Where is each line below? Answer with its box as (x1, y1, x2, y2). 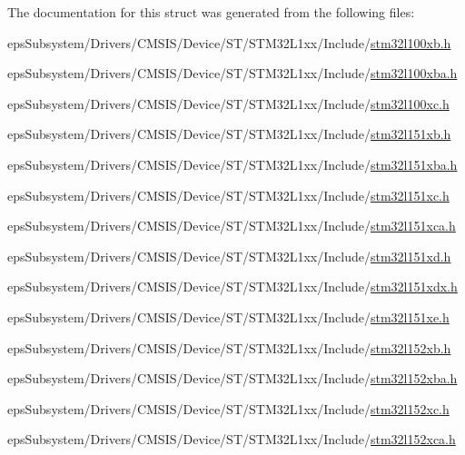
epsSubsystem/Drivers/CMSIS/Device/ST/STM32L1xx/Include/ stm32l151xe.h (7, 307, 450, 326)
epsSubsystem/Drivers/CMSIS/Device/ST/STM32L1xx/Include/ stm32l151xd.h (7, 246, 451, 265)
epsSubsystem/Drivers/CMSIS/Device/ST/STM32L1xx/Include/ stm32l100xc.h (7, 94, 450, 113)
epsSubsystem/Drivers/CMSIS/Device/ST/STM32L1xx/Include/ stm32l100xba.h (7, 64, 458, 83)
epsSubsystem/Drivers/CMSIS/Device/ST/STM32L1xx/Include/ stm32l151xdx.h (7, 277, 458, 296)
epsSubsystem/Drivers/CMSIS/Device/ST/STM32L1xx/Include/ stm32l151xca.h (7, 216, 456, 235)
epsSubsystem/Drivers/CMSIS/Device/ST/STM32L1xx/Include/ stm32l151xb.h (7, 124, 451, 143)
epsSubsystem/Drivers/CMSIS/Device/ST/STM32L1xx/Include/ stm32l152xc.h (7, 399, 450, 418)
